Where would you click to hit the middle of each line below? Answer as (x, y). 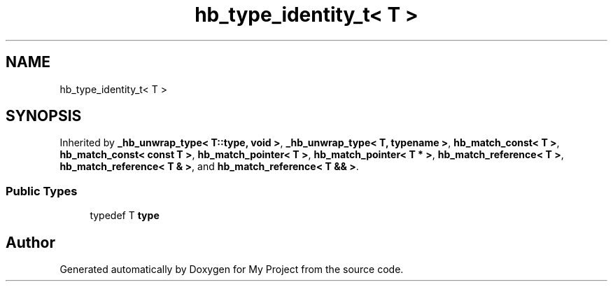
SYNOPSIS (44, 116)
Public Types (42, 191)
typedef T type (125, 216)
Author (30, 242)
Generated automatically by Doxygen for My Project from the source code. (232, 269)
